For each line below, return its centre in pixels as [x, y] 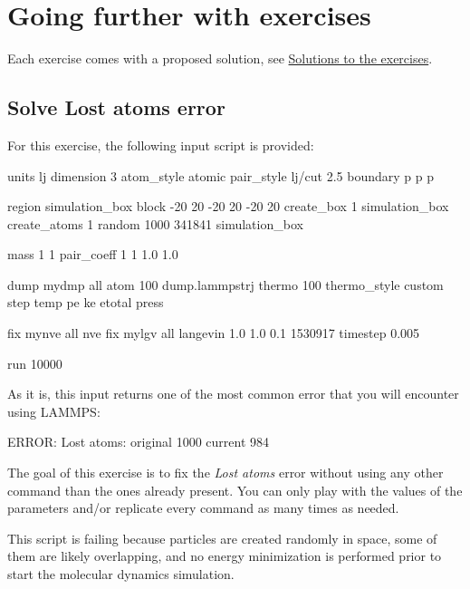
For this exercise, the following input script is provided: [161, 145]
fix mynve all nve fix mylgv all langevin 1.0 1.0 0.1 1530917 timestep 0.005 [214, 333]
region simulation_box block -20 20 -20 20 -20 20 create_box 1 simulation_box [228, 206]
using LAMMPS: [54, 411]
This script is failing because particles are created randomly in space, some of [222, 538]
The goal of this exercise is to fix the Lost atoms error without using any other [225, 473]
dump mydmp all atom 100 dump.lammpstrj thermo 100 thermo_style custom [225, 284]
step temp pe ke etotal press [86, 302]
